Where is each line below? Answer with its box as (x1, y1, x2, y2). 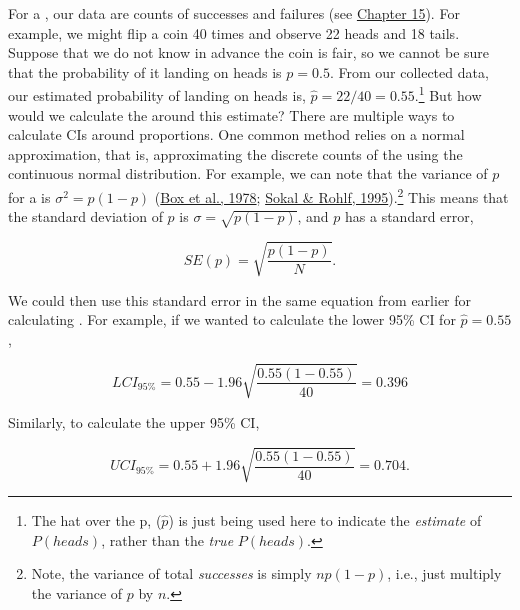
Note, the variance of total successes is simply (31, 563, 312, 584)
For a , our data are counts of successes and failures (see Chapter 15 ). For (8, 3, 460, 23)
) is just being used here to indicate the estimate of (168, 510, 482, 531)
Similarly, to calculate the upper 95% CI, (8, 411, 260, 432)
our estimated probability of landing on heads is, (8, 85, 306, 106)
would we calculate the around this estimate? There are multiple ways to (8, 104, 455, 125)
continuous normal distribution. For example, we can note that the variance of (8, 163, 488, 184)
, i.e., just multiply (387, 563, 502, 584)
